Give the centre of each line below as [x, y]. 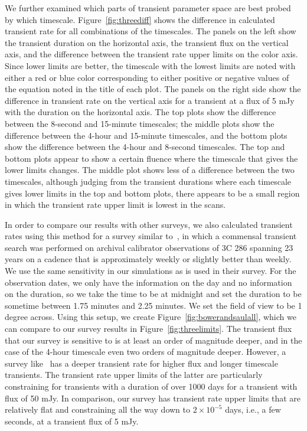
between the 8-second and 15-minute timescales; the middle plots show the [140, 123]
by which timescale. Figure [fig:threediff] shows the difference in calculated [140, 19]
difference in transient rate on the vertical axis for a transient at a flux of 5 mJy [150, 100]
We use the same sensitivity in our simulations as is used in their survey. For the [151, 271]
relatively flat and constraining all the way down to [98, 409]
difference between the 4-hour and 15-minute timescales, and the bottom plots [146, 135]
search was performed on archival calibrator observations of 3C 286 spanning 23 [149, 247]
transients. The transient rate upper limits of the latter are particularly [134, 375]
